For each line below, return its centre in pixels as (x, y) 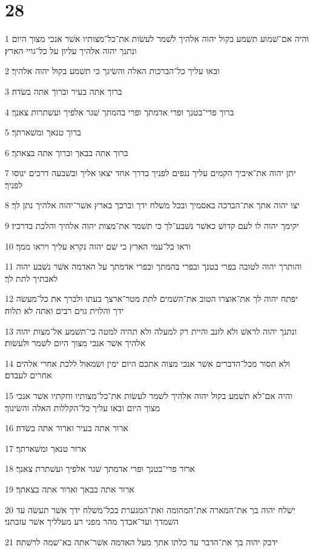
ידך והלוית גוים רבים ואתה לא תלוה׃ (64, 311)
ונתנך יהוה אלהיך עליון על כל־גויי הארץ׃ (71, 50)
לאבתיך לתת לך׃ (31, 278)
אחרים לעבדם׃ (28, 375)
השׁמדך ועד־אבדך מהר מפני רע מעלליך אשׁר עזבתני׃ (92, 521)
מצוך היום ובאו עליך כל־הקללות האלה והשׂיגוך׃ (83, 407)
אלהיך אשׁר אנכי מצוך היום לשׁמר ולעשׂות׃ (75, 343)
